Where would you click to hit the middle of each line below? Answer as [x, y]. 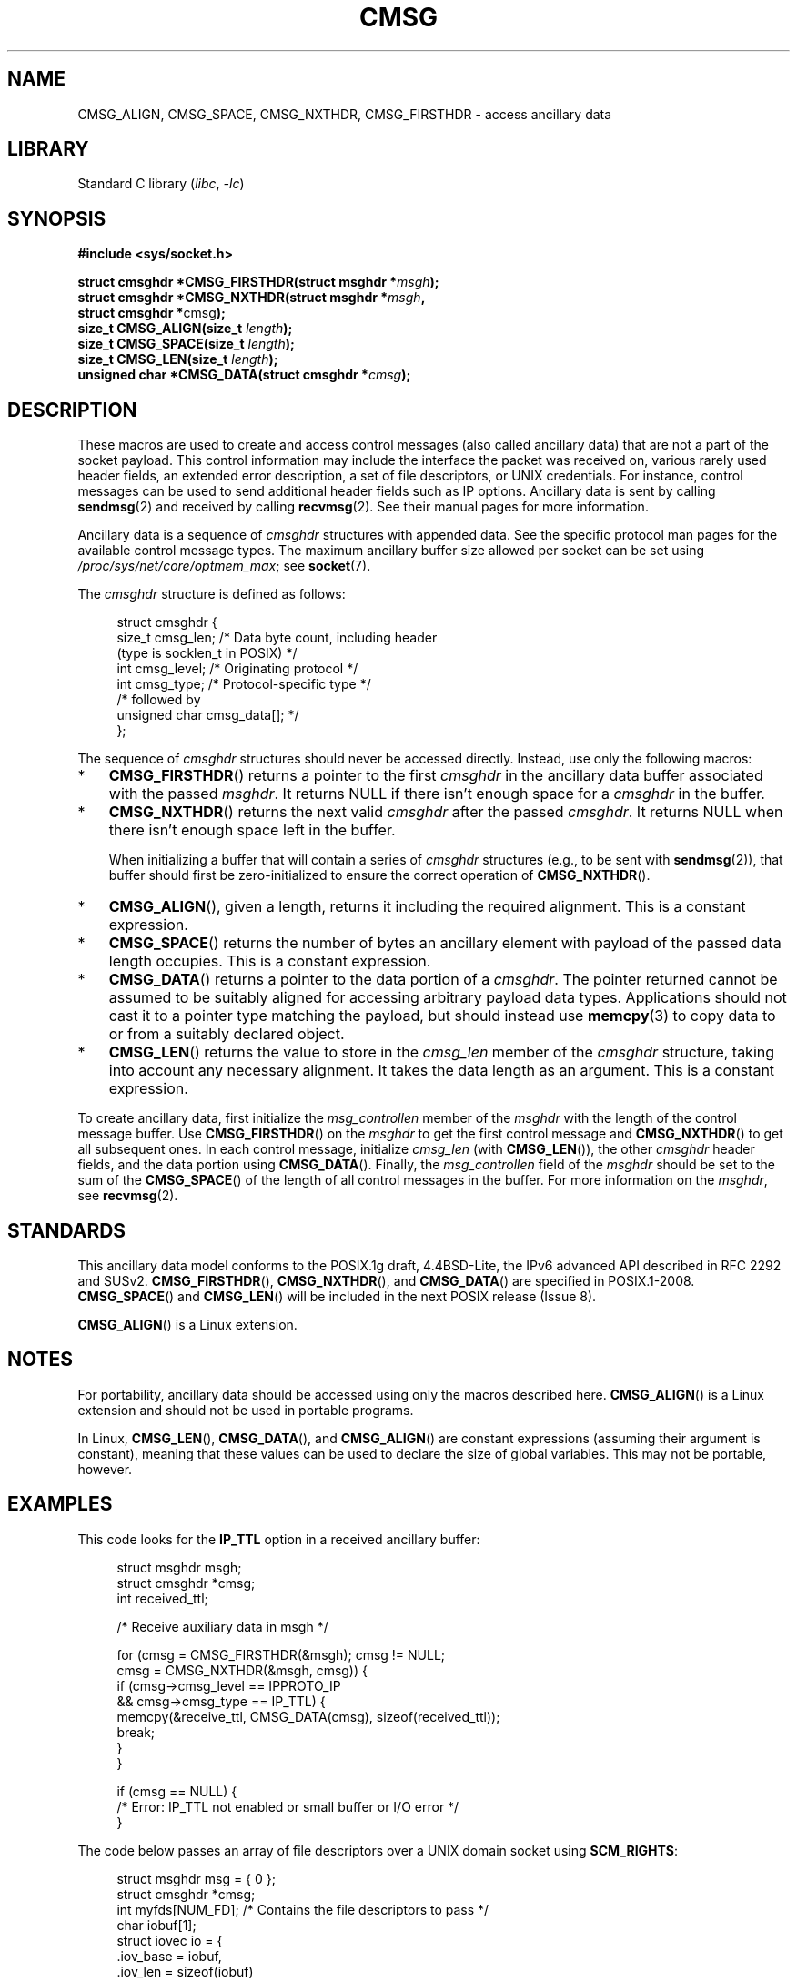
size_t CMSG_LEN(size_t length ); [178, 359]
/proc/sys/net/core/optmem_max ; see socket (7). [224, 566]
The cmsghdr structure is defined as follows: [212, 594]
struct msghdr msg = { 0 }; [196, 1878]
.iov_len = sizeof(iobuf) [185, 1971]
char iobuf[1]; [156, 1925]
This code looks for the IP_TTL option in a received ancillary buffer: [279, 1539]
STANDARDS [67, 1230]
